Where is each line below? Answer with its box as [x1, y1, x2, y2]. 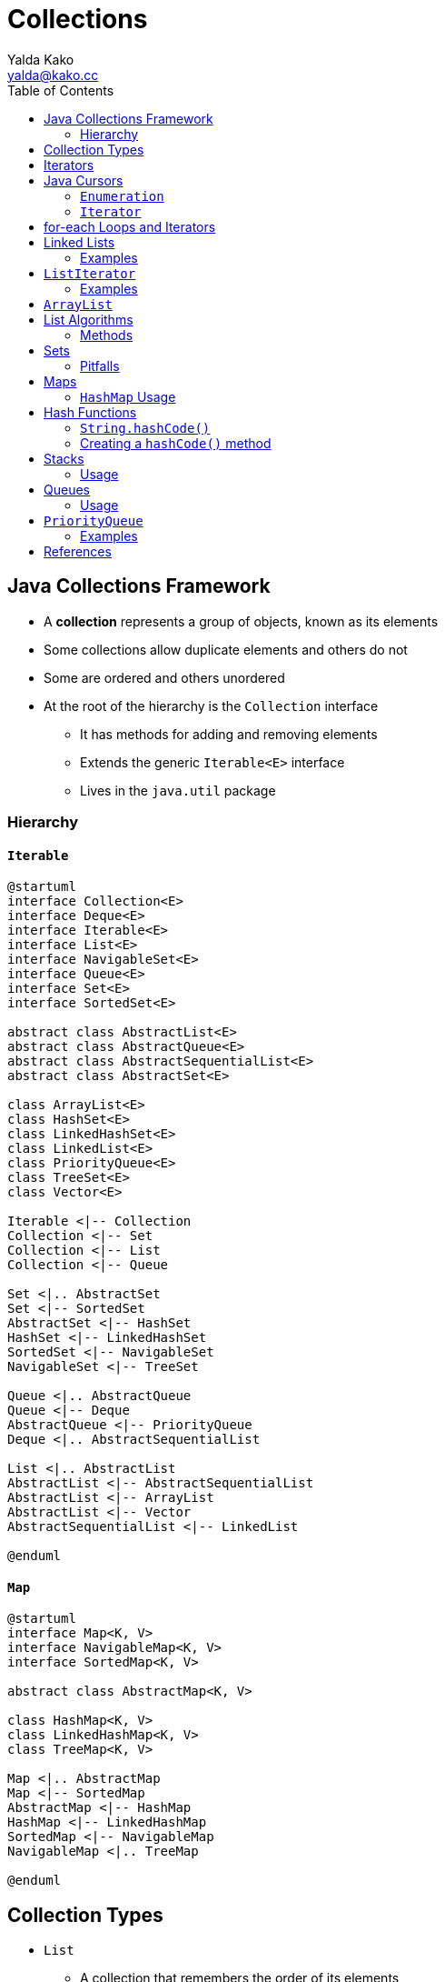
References [44, 543, 112, 559]
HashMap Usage [80, 388, 176, 405]
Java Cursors [44, 172, 124, 188]
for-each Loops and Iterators [44, 218, 216, 235]
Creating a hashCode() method [80, 435, 272, 451]
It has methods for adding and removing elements [80, 726, 378, 742]
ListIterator [44, 265, 136, 281]
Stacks [44, 450, 84, 466]
